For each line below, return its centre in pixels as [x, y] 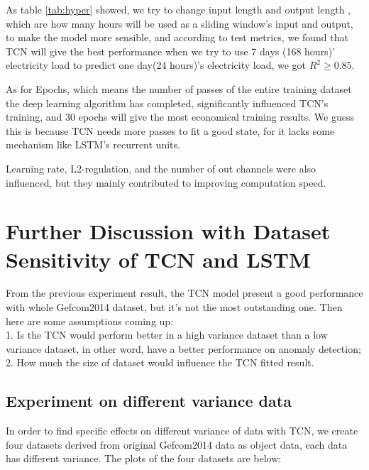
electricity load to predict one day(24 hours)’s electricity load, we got [156, 65]
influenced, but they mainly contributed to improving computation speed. [166, 182]
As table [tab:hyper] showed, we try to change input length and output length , [178, 9]
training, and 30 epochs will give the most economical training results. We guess [180, 117]
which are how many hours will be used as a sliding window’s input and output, [180, 23]
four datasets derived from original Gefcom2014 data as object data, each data [177, 444]
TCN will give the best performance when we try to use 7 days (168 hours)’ [170, 51]
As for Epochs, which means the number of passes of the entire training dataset [179, 88]
